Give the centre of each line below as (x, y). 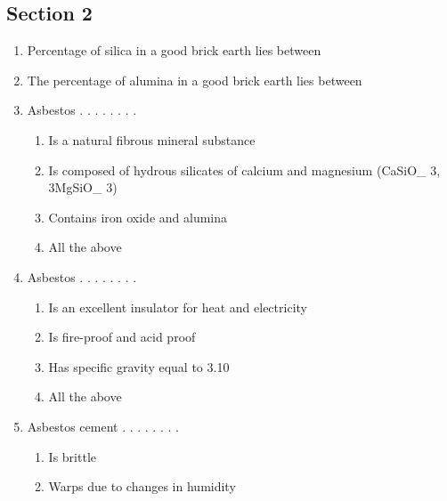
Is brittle (72, 456)
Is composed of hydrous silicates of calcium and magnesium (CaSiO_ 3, (244, 170)
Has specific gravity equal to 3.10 (139, 366)
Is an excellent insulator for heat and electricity (178, 307)
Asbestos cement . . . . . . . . (103, 426)
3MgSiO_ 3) (83, 187)
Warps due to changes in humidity (142, 486)
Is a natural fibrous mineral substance (152, 139)
